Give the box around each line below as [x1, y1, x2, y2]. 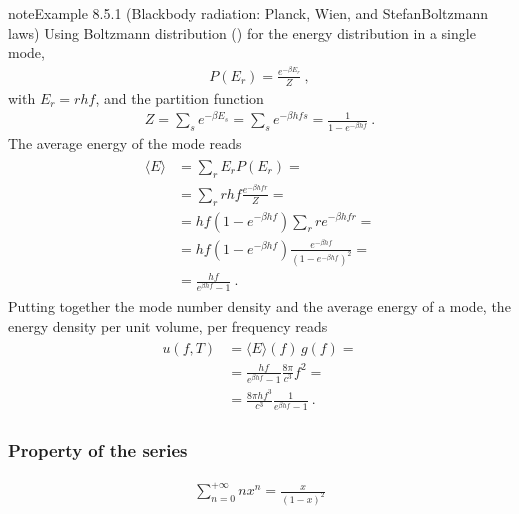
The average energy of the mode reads [8, 133, 242, 154]
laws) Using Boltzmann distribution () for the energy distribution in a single [8, 22, 476, 43]
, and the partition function [95, 87, 264, 108]
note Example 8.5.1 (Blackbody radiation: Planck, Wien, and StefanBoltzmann [8, 3, 489, 23]
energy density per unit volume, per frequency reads [8, 315, 328, 336]
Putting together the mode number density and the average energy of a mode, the [8, 296, 511, 317]
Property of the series [8, 438, 188, 463]
